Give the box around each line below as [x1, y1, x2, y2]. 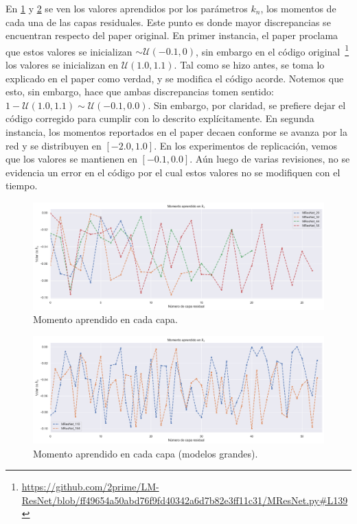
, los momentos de [260, 1, 336, 15]
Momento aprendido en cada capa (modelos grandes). [33, 446, 258, 460]
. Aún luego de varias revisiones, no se [189, 152, 350, 166]
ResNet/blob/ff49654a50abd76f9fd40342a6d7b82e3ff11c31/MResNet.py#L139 [21, 492, 348, 507]
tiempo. [5, 178, 38, 193]
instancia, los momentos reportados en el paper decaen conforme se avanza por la [5, 125, 347, 139]
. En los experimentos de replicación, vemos [154, 138, 337, 152]
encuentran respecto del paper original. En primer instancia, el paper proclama [5, 28, 338, 43]
